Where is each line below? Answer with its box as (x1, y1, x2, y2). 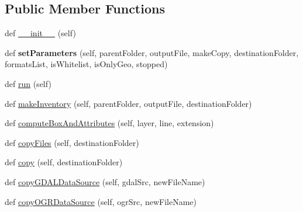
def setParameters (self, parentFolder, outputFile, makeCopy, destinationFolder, (5, 46, 299, 58)
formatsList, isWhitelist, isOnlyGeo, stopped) (5, 58, 168, 70)
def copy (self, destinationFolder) (5, 156, 123, 168)
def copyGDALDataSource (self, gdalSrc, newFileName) (5, 175, 205, 187)
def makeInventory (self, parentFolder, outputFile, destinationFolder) (5, 97, 252, 109)
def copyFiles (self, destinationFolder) (5, 136, 139, 148)
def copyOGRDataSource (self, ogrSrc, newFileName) (5, 195, 197, 207)
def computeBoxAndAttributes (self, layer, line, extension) (5, 117, 214, 129)
